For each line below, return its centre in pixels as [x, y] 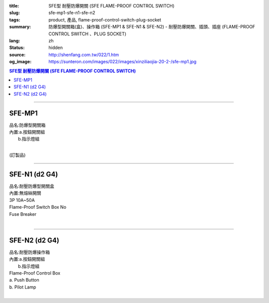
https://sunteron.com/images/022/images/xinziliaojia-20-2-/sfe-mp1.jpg [123, 62]
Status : [17, 48]
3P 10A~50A [22, 200]
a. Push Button [24, 280]
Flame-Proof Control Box [35, 273]
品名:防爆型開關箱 [27, 125]
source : [17, 54]
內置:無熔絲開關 [25, 193]
